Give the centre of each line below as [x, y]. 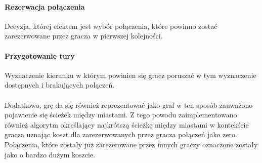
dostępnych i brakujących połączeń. [60, 85]
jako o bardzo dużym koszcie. [50, 154]
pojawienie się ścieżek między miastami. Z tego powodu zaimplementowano [121, 115]
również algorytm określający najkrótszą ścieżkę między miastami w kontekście [127, 124]
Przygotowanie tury [40, 55]
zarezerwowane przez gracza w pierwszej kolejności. [84, 36]
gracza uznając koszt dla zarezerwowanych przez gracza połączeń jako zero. [121, 134]
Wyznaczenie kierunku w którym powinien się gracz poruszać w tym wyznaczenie [130, 75]
